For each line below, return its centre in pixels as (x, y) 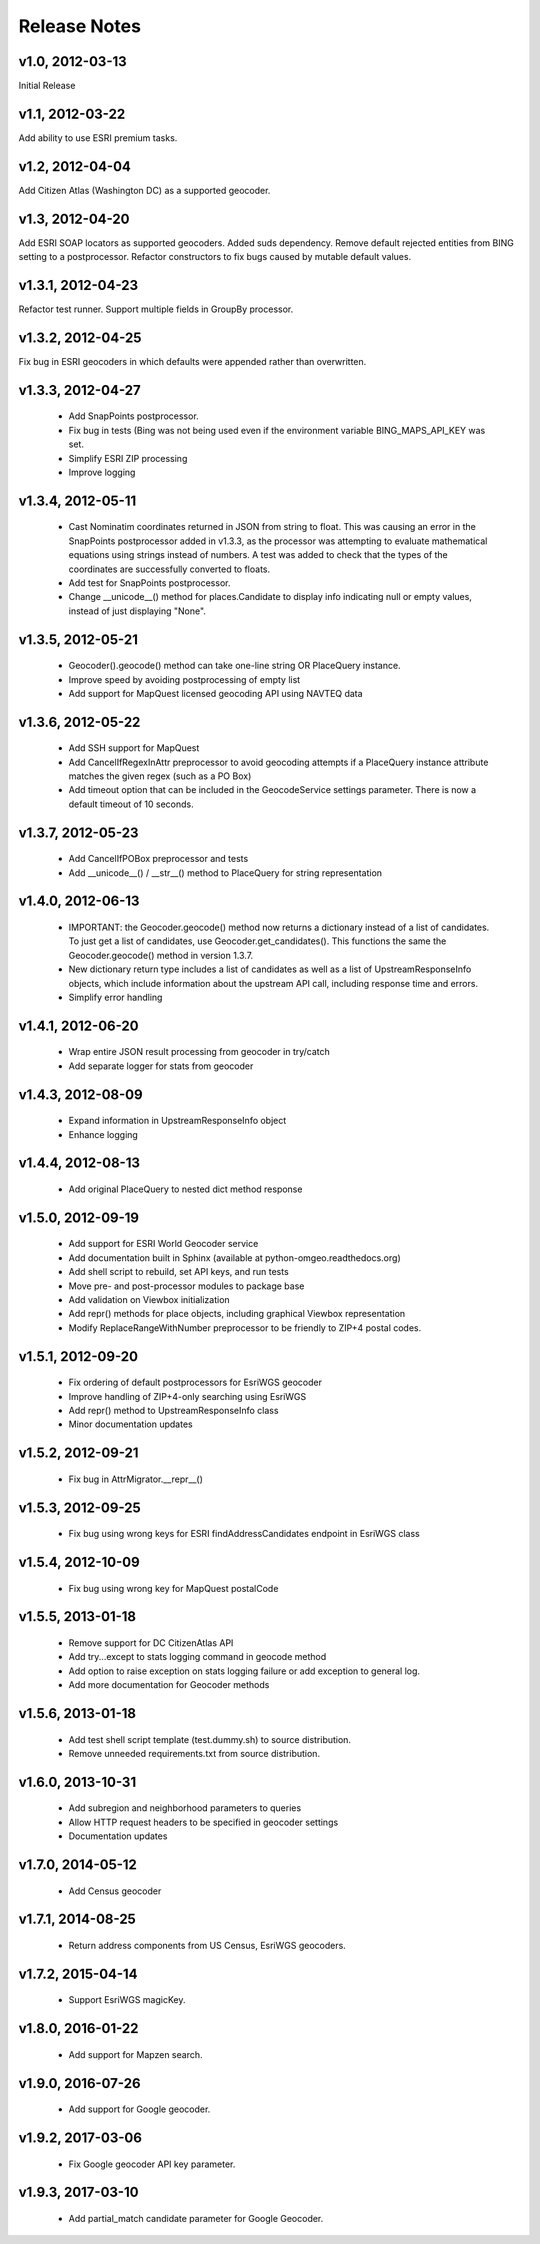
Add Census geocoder (115, 1891)
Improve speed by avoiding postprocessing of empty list (184, 679)
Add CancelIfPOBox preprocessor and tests (158, 859)
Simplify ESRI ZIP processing (128, 458)
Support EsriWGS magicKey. (127, 2000)
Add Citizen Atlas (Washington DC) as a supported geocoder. (144, 190)
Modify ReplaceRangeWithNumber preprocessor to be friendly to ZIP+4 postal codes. (245, 1327)
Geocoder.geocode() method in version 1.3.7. (161, 955)
